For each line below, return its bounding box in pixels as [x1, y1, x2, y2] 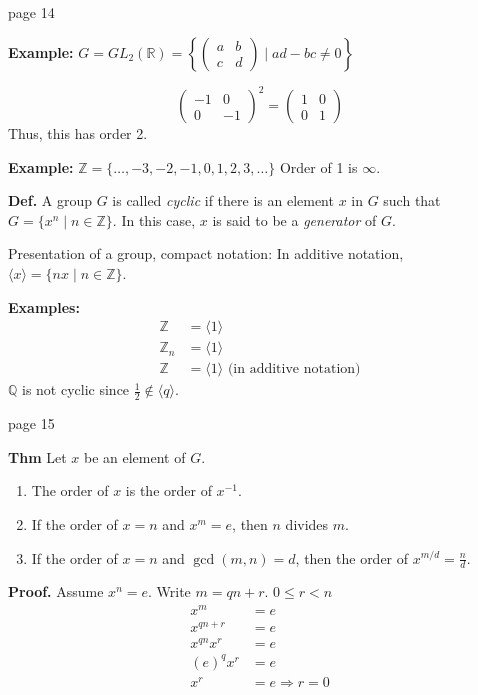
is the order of [125, 480, 212, 501]
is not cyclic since [22, 379, 130, 400]
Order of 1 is [279, 156, 358, 177]
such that [383, 190, 441, 211]
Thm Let [8, 446, 67, 467]
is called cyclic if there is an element [112, 190, 334, 211]
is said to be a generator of [212, 209, 377, 230]
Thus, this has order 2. [8, 123, 148, 144]
